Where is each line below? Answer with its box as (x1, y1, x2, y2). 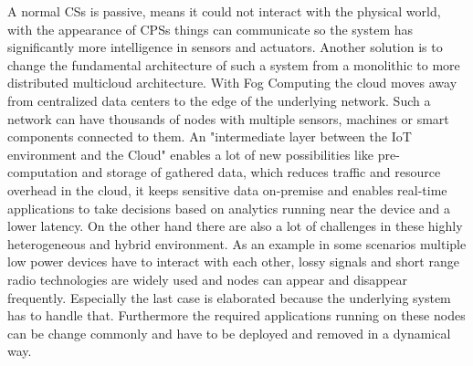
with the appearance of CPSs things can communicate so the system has (7, 19, 414, 38)
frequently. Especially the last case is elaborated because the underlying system (7, 288, 451, 307)
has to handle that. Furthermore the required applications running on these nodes (7, 306, 466, 325)
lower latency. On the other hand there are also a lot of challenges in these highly (7, 216, 463, 235)
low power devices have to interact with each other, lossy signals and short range (7, 252, 459, 271)
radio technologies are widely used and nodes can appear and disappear (7, 269, 407, 288)
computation (7, 162, 79, 182)
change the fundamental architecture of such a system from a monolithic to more (7, 55, 460, 74)
